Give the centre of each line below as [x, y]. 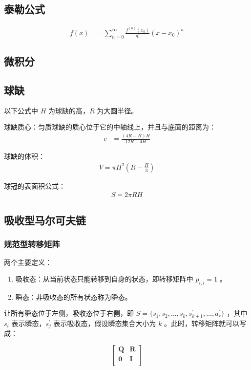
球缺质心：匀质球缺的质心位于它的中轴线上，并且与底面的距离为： [110, 127]
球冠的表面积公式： [35, 185]
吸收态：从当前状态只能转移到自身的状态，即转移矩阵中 [104, 278]
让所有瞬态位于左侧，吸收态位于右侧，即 [69, 313]
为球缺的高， [69, 110]
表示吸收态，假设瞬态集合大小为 [105, 323]
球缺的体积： [24, 156]
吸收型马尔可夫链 [45, 220]
